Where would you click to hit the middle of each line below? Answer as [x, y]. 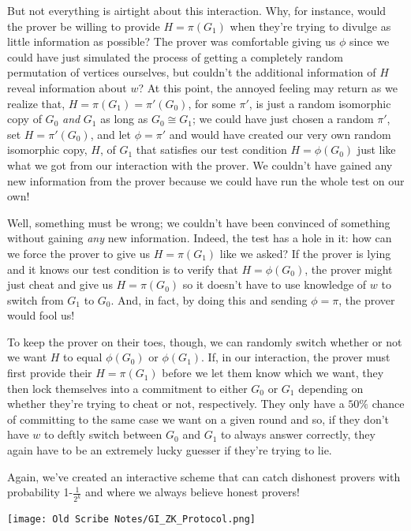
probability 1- [40, 492]
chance [388, 404]
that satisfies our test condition [211, 150]
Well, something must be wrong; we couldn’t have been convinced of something [199, 222]
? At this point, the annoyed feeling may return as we [268, 87]
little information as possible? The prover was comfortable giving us [172, 41]
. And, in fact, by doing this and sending [209, 299]
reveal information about [67, 87]
